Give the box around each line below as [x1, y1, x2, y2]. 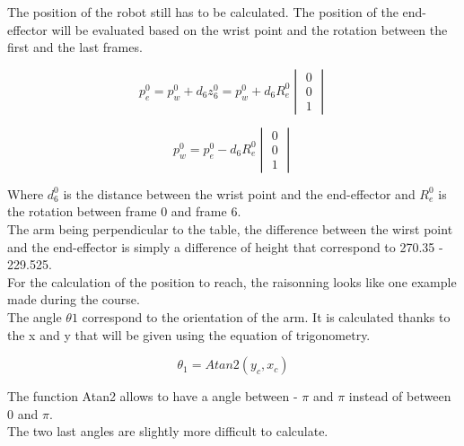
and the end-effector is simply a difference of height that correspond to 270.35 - [7, 237, 443, 256]
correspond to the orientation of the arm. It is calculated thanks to [82, 307, 451, 326]
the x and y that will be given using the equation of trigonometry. [7, 325, 371, 344]
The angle [7, 307, 62, 326]
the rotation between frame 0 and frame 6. [7, 202, 241, 221]
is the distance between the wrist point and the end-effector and [63, 184, 416, 203]
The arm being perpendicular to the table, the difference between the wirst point [7, 219, 453, 238]
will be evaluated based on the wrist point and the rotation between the [51, 20, 448, 39]
